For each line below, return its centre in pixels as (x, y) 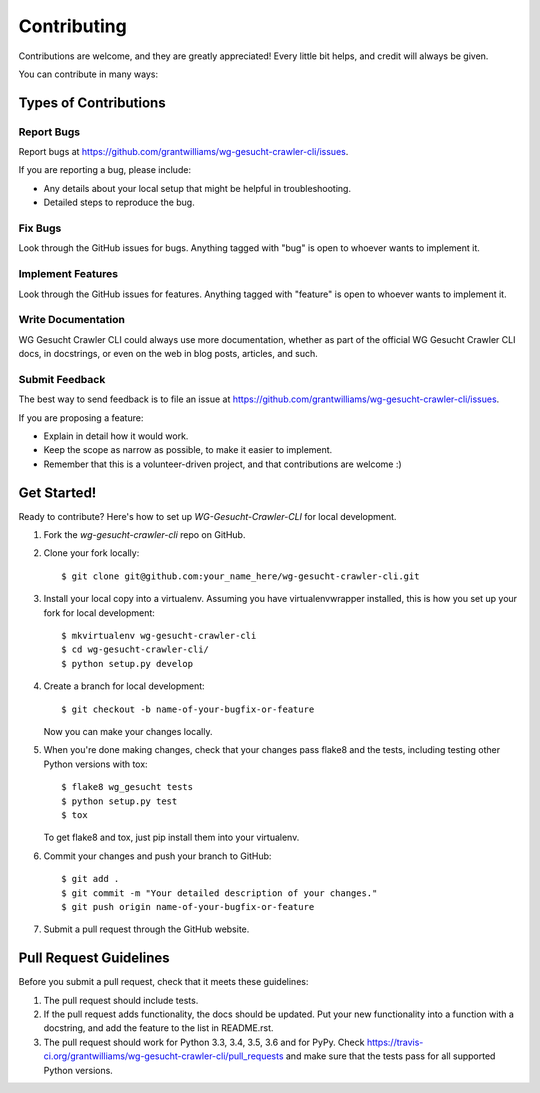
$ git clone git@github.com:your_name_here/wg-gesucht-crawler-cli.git (240, 576)
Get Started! (57, 492)
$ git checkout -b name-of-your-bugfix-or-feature (188, 709)
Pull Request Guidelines (94, 958)
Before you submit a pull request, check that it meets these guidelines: (163, 982)
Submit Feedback (62, 379)
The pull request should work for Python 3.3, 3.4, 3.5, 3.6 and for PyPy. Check (204, 1042)
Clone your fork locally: (91, 553)
